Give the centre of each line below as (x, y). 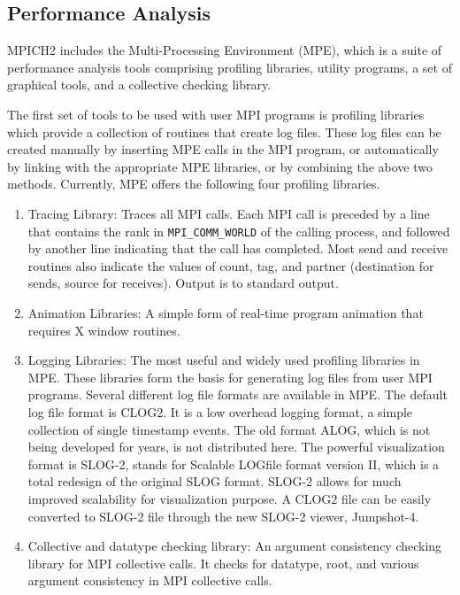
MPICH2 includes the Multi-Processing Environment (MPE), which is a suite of (225, 50)
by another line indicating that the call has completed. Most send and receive (238, 248)
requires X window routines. (104, 330)
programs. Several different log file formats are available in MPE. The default (238, 394)
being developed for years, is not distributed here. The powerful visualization (236, 447)
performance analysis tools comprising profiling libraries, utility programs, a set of (230, 67)
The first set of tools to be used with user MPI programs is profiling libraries (216, 114)
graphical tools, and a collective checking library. (139, 85)
